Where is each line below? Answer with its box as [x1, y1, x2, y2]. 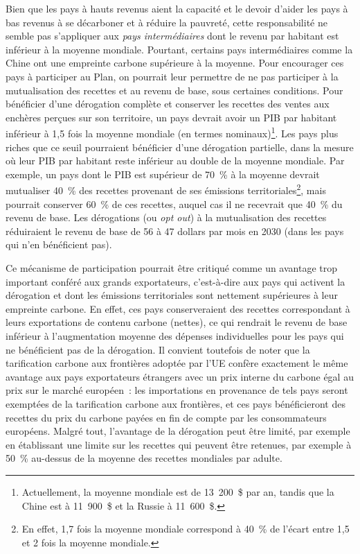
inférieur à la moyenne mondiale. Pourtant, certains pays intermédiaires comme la [6, 42, 353, 56]
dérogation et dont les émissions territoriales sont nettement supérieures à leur [6, 288, 338, 302]
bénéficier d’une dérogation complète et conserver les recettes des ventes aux [6, 96, 330, 111]
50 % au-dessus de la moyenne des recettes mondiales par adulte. [6, 451, 282, 465]
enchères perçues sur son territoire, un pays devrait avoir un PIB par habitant [6, 110, 337, 124]
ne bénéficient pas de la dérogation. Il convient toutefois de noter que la [6, 342, 310, 356]
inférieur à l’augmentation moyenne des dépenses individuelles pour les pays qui [6, 328, 344, 343]
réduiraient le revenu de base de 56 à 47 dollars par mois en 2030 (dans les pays [6, 223, 344, 238]
